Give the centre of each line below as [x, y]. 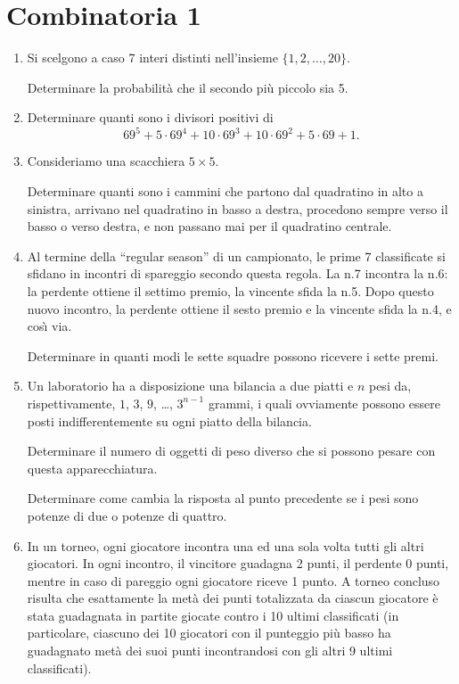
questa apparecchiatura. [92, 468]
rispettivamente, [71, 403]
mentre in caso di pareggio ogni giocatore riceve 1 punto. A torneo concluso [234, 580]
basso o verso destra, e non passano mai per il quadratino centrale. [209, 226]
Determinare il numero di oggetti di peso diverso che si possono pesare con [231, 451]
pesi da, [390, 386]
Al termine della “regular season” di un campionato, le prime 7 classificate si [236, 255]
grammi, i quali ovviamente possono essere [324, 403]
